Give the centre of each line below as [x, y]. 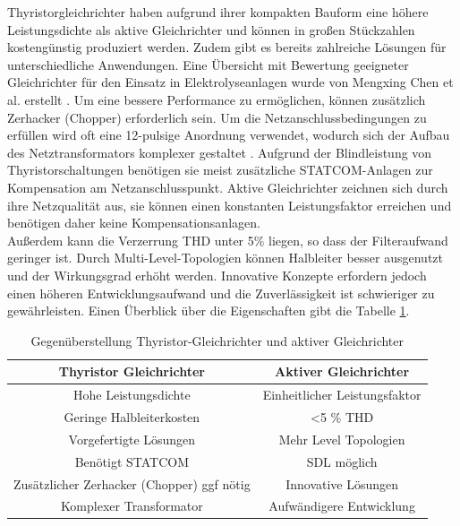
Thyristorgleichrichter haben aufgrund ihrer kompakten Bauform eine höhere [218, 12]
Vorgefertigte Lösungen [132, 439]
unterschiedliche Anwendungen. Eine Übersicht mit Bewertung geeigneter [208, 64]
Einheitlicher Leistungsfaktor [342, 395]
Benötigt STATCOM [132, 461]
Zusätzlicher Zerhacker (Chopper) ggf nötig [132, 483]
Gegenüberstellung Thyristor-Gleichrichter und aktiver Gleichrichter [217, 340]
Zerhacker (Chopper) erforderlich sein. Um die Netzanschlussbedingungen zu [217, 117]
